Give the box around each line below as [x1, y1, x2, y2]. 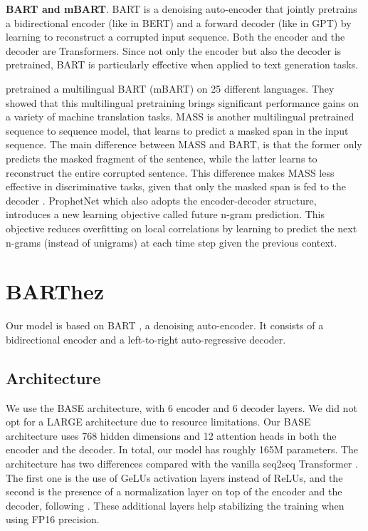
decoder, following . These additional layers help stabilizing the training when [6, 498, 345, 512]
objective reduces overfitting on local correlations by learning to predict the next [6, 220, 357, 235]
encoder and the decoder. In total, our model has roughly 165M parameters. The [6, 442, 359, 457]
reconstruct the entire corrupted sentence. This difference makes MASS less [6, 165, 335, 180]
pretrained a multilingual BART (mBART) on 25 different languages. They [6, 81, 335, 96]
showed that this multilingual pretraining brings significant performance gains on [6, 95, 359, 110]
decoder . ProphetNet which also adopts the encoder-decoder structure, [6, 192, 317, 207]
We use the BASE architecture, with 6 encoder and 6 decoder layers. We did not [6, 400, 357, 415]
